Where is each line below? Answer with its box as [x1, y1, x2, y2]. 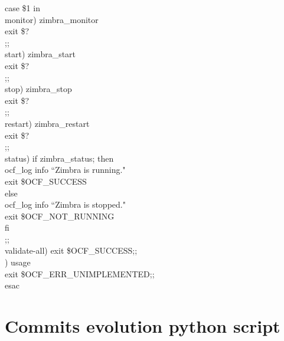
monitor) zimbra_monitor [5, 13, 99, 25]
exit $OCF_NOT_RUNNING [5, 209, 115, 222]
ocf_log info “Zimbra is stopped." [5, 198, 126, 211]
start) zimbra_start [5, 48, 76, 60]
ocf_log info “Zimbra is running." [5, 163, 126, 176]
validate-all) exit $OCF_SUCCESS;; [5, 244, 138, 257]
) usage [5, 256, 31, 268]
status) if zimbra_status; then [5, 152, 114, 164]
